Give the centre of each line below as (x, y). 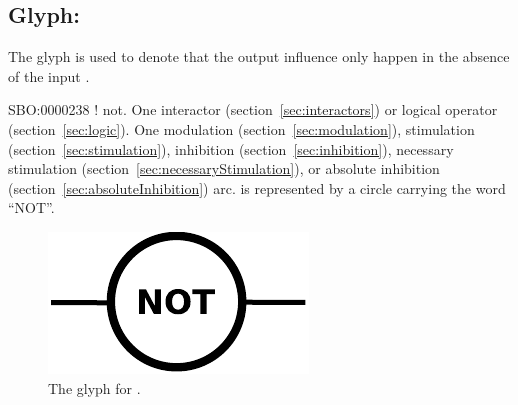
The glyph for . (94, 387)
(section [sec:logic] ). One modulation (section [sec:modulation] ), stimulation (241, 128)
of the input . (49, 75)
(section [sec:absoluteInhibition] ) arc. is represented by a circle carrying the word (257, 187)
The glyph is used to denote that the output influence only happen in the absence (259, 56)
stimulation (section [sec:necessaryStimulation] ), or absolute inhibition (224, 168)
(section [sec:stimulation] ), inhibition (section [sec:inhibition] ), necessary (231, 148)
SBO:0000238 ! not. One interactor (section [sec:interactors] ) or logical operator (253, 109)
